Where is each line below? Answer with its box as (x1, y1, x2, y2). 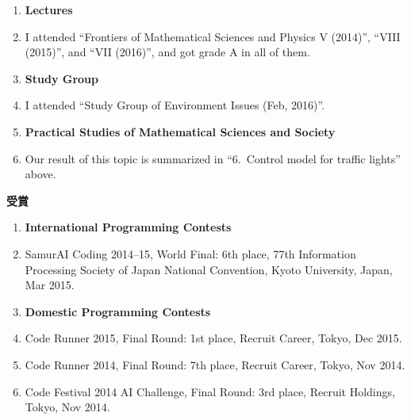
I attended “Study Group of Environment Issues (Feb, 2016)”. (25, 97, 325, 113)
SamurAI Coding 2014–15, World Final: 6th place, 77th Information (25, 245, 356, 262)
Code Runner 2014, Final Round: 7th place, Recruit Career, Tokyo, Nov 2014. (25, 356, 405, 372)
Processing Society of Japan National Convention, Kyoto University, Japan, (25, 261, 393, 277)
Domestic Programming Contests (25, 303, 211, 319)
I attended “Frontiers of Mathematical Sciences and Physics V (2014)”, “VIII (25, 28, 401, 44)
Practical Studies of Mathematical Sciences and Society (25, 123, 336, 139)
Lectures (25, 2, 73, 17)
